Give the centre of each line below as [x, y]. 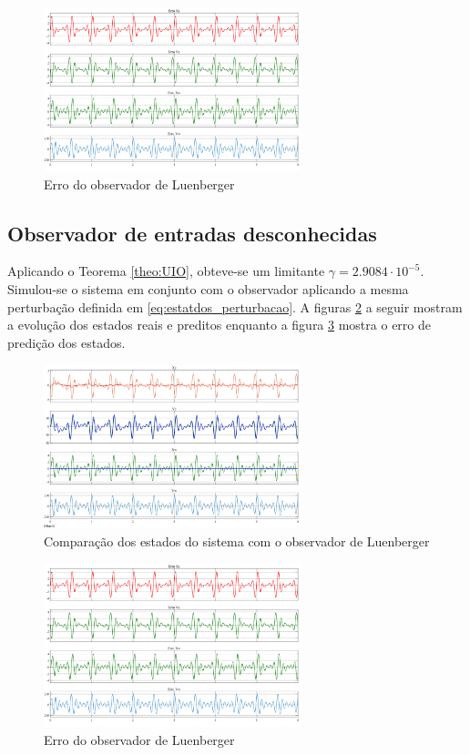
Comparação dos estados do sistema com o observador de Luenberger [237, 541]
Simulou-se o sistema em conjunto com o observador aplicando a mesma [208, 288]
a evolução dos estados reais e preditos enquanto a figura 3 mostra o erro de [219, 325]
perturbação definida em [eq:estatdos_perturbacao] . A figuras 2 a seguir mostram [235, 306]
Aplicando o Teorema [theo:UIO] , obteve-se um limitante [166, 271]
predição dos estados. [66, 342]
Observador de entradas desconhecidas [192, 233]
